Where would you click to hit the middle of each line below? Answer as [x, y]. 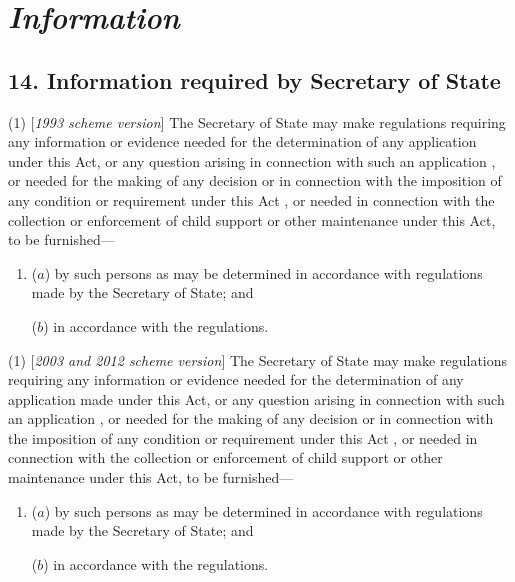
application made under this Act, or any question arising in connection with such [256, 398]
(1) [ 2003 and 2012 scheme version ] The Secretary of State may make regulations [258, 359]
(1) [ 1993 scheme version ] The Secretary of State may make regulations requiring [257, 121]
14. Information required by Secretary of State [254, 79]
